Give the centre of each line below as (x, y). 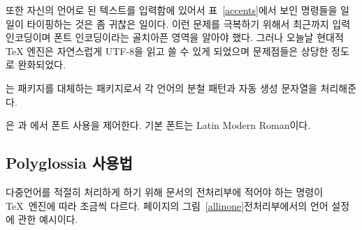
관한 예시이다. (48, 219)
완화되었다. (42, 64)
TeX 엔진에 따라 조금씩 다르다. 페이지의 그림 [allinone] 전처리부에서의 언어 (167, 205)
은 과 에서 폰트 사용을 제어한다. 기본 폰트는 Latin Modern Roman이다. (158, 125)
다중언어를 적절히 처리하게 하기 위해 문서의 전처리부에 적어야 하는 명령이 (165, 191)
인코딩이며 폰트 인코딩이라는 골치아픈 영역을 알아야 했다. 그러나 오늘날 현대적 (175, 37)
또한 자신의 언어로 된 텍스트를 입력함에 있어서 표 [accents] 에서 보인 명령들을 (172, 10)
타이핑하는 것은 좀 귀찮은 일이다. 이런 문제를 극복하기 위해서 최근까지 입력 (189, 23)
